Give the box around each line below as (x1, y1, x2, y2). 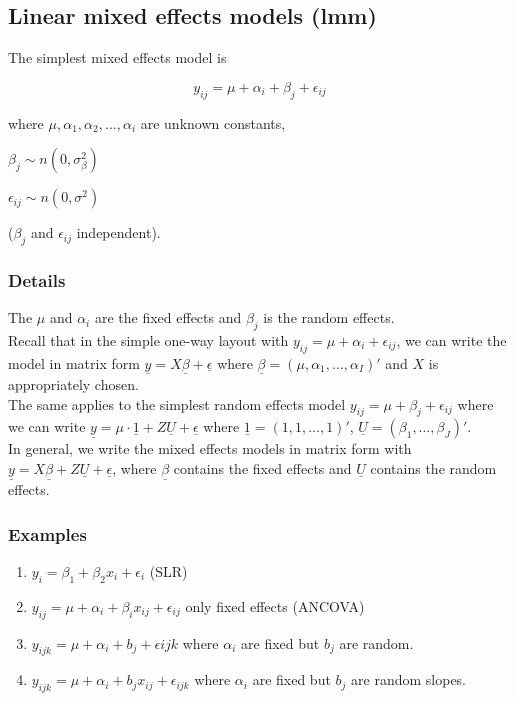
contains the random (370, 458, 497, 478)
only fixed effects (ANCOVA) (185, 595, 365, 616)
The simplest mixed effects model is (8, 47, 227, 68)
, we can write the (396, 330, 507, 350)
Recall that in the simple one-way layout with (8, 330, 289, 350)
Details (8, 267, 66, 292)
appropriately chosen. (8, 374, 139, 395)
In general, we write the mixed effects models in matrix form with (8, 438, 412, 459)
